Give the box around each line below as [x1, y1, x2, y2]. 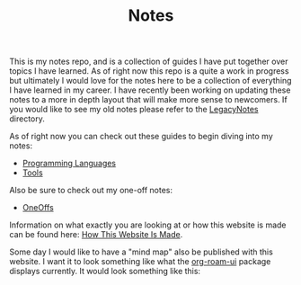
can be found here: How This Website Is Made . [9, 229, 183, 240]
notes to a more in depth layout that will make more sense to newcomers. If [9, 94, 288, 105]
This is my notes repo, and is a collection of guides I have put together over [9, 56, 288, 67]
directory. [9, 113, 45, 124]
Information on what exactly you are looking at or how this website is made [9, 219, 287, 230]
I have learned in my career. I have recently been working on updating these [9, 85, 291, 95]
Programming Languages [22, 158, 117, 169]
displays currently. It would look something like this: [9, 266, 200, 277]
